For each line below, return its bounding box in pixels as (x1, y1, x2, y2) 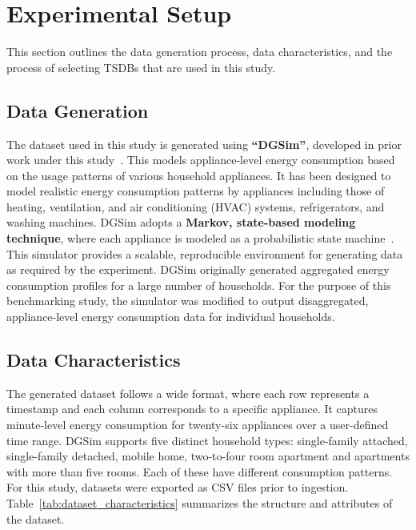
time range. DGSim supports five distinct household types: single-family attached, (6, 432, 408, 448)
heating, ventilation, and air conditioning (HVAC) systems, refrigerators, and (6, 198, 385, 215)
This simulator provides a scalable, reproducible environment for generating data (6, 245, 403, 262)
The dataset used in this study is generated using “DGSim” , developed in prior (6, 135, 402, 152)
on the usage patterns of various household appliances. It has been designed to (6, 167, 391, 183)
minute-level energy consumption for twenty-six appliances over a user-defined (6, 416, 389, 433)
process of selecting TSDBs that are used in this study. (6, 58, 276, 75)
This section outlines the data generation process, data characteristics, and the (6, 43, 393, 60)
